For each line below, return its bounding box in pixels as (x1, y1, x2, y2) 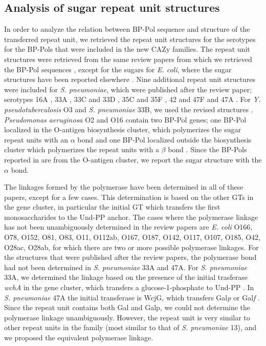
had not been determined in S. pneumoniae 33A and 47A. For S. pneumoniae (4, 261, 247, 272)
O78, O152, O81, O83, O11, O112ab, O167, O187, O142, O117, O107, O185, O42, (4, 232, 260, 242)
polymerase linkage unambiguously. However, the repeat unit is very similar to (4, 312, 250, 322)
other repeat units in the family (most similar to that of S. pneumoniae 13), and (4, 322, 257, 333)
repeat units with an (4, 134, 68, 145)
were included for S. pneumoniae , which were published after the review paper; (4, 84, 252, 94)
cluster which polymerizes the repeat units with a (4, 144, 159, 155)
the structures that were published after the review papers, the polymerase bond (4, 252, 257, 262)
